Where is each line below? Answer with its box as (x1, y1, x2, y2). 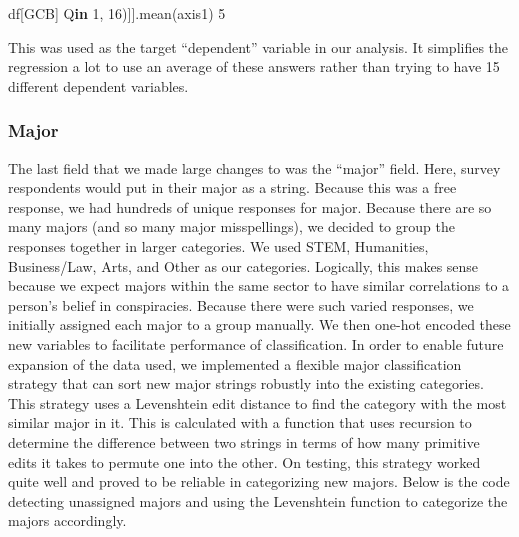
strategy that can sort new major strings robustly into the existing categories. (8, 373, 484, 394)
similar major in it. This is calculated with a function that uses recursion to (8, 412, 472, 433)
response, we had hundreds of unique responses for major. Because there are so (8, 196, 492, 217)
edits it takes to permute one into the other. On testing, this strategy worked (8, 451, 481, 472)
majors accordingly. (8, 510, 127, 531)
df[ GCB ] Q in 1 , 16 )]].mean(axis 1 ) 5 (8, 3, 226, 23)
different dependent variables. (8, 75, 189, 96)
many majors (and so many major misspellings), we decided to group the (8, 216, 455, 237)
